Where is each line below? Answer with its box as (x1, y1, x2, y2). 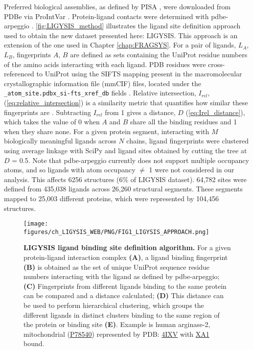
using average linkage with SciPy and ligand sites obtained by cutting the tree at (4, 145, 247, 155)
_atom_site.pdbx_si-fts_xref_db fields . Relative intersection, (4, 88, 196, 98)
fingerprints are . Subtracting (4, 107, 92, 117)
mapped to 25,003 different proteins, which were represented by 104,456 (4, 193, 219, 203)
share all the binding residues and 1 (130, 117, 237, 127)
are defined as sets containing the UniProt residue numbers (70, 49, 248, 59)
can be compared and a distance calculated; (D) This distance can (23, 290, 224, 301)
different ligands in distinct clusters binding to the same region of (23, 309, 220, 320)
